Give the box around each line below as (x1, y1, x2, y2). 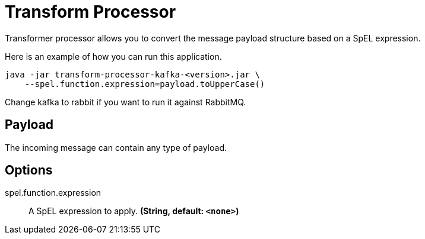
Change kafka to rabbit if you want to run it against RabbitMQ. (5, 96, 246, 107)
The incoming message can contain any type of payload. (5, 142, 227, 153)
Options (5, 163, 53, 178)
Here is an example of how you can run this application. (5, 51, 222, 62)
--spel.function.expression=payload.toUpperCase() (24, 79, 265, 89)
